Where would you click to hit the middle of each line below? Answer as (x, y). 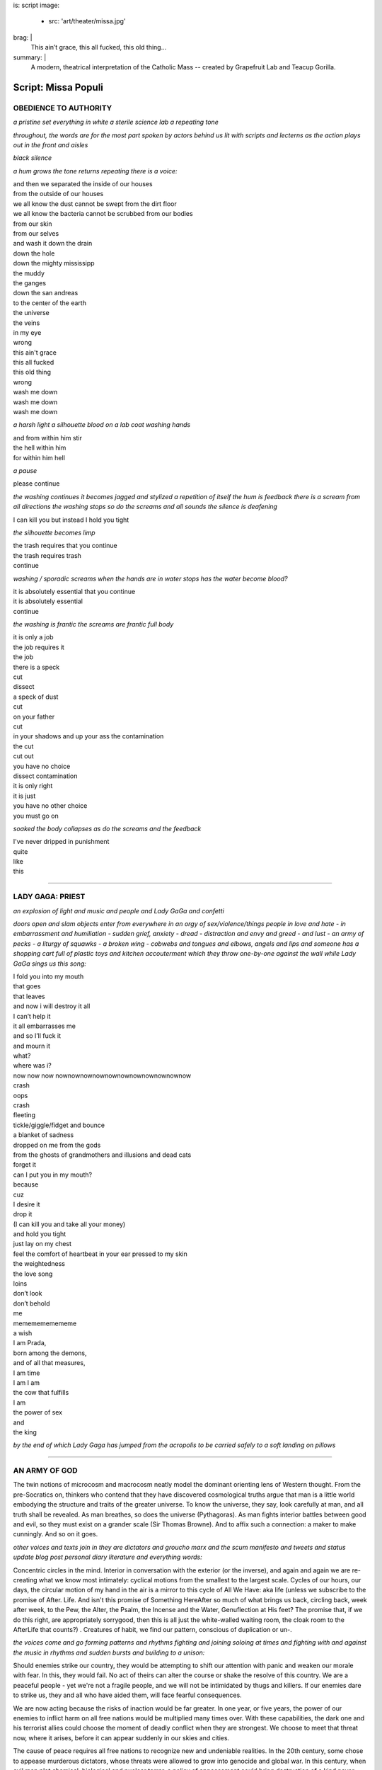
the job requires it (39, 647)
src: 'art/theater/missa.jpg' (87, 21)
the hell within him (40, 448)
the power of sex (38, 1412)
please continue (36, 484)
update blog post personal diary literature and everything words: (108, 1557)
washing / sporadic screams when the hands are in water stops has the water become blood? (150, 578)
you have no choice (42, 766)
